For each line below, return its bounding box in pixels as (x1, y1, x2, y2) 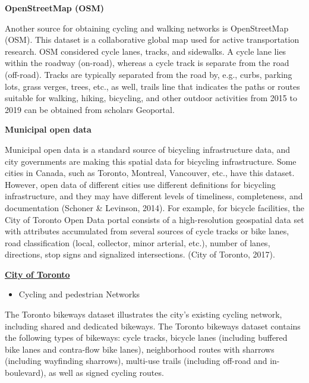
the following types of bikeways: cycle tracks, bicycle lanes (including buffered (5, 331, 288, 344)
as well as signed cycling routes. (48, 366, 164, 379)
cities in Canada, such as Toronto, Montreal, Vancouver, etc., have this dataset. (5, 167, 295, 179)
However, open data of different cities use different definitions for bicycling (5, 178, 276, 190)
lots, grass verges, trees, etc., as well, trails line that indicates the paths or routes (5, 80, 300, 92)
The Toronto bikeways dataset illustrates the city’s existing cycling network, (5, 308, 282, 321)
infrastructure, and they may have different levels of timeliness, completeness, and (5, 190, 303, 202)
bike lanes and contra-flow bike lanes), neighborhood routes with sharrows (5, 343, 275, 355)
